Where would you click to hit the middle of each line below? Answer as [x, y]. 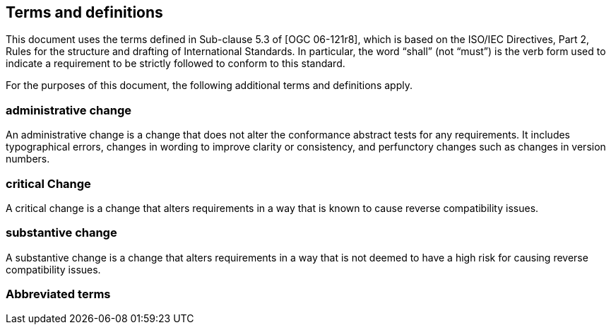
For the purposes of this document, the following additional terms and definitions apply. [209, 86]
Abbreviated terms [58, 294]
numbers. [28, 159]
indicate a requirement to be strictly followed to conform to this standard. [176, 64]
